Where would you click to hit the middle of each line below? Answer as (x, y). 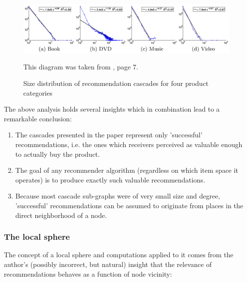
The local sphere (37, 237)
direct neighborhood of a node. (61, 215)
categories (38, 92)
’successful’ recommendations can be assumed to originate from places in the (129, 205)
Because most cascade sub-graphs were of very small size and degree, (118, 196)
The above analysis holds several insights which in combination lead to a (112, 109)
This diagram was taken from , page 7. (81, 67)
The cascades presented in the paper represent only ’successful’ (109, 135)
